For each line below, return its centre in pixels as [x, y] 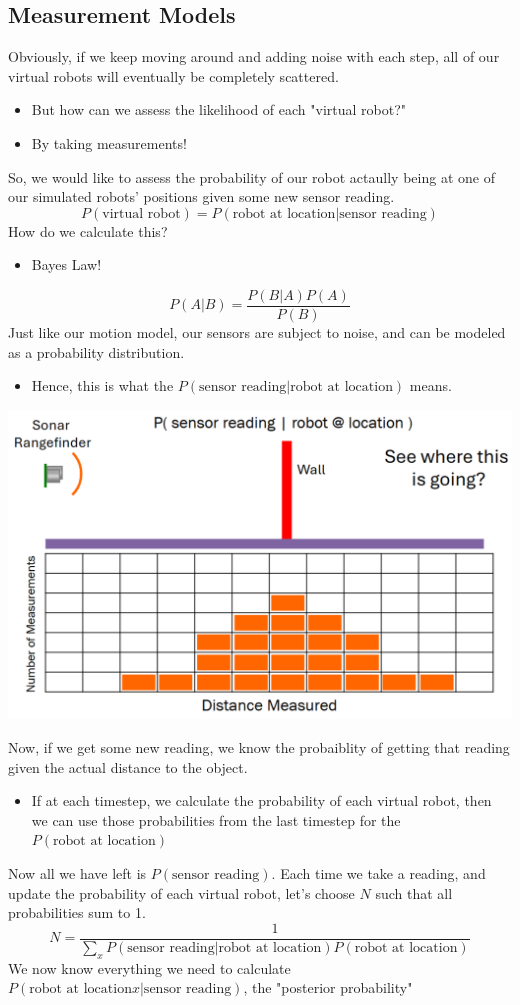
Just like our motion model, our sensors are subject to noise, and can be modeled [257, 332]
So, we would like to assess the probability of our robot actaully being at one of [251, 176]
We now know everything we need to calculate [149, 967]
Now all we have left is [77, 872]
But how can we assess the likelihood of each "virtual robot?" [219, 109]
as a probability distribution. [96, 351]
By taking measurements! [109, 142]
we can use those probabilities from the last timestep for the [216, 819]
